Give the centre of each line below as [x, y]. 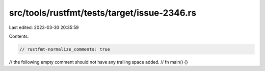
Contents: [19, 36]
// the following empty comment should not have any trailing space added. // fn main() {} [99, 62]
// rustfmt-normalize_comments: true [65, 49]
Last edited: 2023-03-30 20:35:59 [44, 27]
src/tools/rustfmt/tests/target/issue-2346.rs [103, 13]
